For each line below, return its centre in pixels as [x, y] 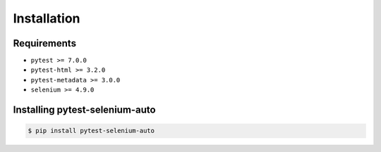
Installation [47, 18]
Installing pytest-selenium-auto [84, 110]
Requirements [45, 43]
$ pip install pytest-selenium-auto [91, 131]
